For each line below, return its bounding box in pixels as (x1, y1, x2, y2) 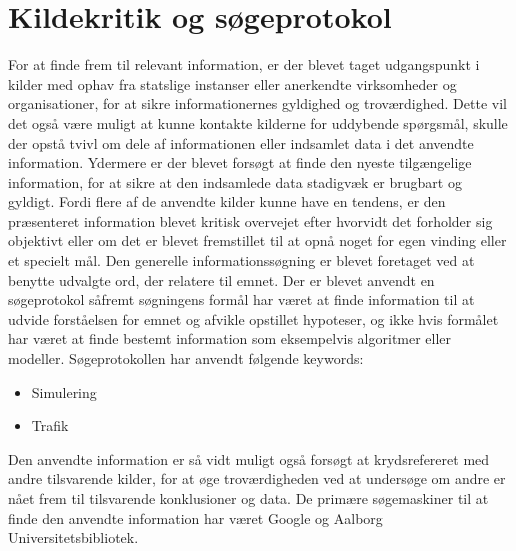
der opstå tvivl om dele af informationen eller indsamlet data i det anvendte (8, 132, 474, 153)
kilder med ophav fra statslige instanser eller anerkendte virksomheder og (8, 73, 457, 94)
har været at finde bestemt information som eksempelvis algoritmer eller (8, 328, 452, 349)
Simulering (31, 381, 97, 402)
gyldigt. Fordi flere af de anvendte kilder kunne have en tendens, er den (8, 191, 446, 212)
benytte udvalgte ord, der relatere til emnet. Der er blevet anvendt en (8, 269, 435, 290)
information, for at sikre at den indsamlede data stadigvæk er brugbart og (8, 171, 462, 192)
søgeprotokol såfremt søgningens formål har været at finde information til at (8, 289, 475, 310)
